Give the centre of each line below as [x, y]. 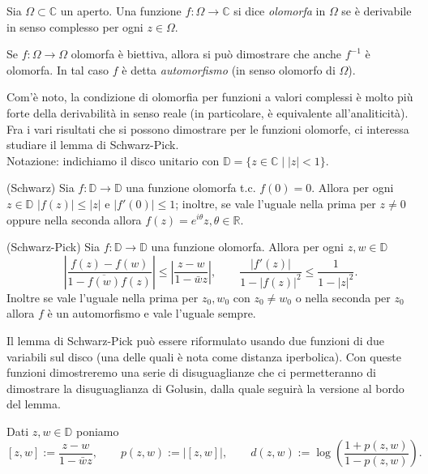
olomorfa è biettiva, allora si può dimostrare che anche [206, 54]
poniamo [97, 431]
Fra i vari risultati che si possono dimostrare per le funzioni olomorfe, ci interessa [208, 128]
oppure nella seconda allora [74, 219]
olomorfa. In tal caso [58, 69]
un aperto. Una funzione [121, 11]
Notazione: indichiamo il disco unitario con [113, 160]
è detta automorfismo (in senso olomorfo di [229, 69]
